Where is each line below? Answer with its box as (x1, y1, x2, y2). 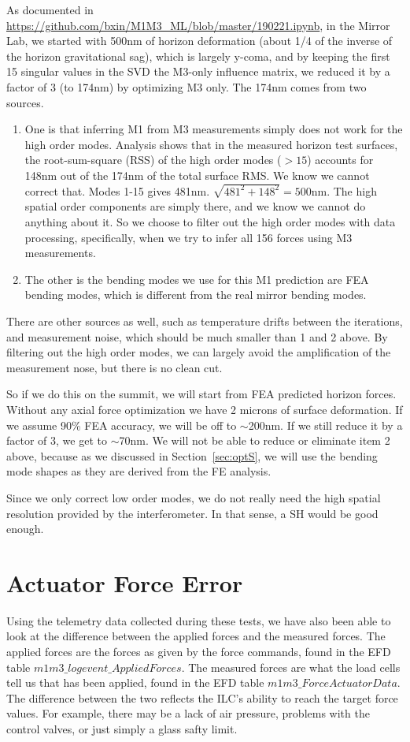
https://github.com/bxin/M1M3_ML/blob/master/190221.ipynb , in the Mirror (6, 17, 390, 33)
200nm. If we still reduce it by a (248, 416, 403, 433)
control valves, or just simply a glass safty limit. (6, 720, 238, 736)
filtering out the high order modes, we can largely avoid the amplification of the (6, 344, 391, 360)
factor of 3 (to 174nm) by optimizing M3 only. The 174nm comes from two (6, 78, 367, 95)
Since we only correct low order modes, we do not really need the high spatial (6, 489, 381, 505)
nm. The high (311, 182, 377, 199)
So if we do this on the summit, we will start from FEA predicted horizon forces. (6, 386, 397, 402)
